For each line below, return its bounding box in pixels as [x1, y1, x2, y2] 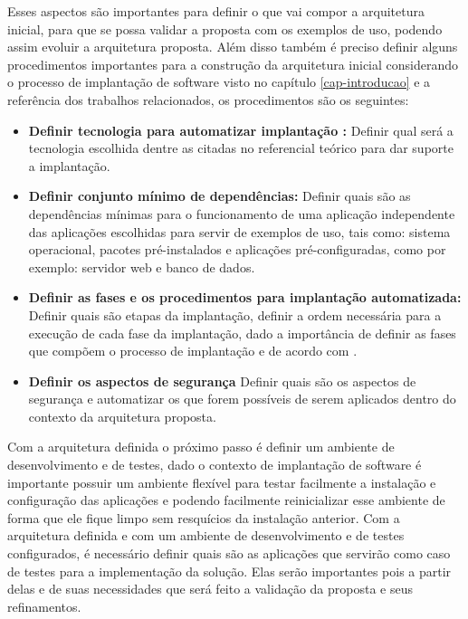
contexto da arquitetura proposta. [28, 406, 216, 425]
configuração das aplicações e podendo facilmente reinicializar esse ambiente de [7, 490, 445, 509]
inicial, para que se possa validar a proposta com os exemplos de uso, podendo [7, 19, 443, 38]
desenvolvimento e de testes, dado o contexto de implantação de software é [7, 455, 422, 474]
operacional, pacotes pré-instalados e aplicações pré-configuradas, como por [28, 240, 446, 259]
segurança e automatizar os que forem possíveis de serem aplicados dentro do [28, 389, 456, 408]
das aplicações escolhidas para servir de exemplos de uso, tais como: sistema [28, 222, 451, 241]
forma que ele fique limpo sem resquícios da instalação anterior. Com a [7, 508, 400, 527]
